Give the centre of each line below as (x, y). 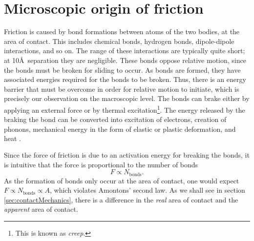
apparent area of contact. (41, 209)
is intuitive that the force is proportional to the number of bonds (101, 164)
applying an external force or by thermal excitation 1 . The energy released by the (125, 109)
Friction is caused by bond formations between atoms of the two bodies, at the (122, 31)
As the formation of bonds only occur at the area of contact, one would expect (122, 180)
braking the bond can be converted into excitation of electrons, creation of (115, 119)
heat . (13, 138)
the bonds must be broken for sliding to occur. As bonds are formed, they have (122, 70)
